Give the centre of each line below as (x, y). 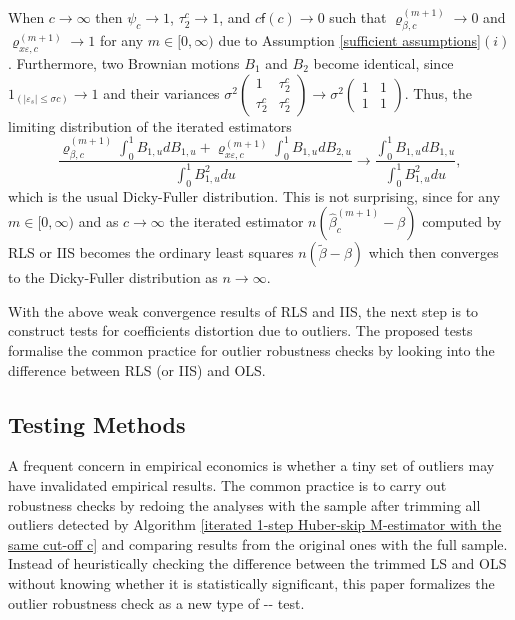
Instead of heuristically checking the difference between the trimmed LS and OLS (257, 563)
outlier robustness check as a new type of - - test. (156, 602)
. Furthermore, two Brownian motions (124, 63)
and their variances (161, 92)
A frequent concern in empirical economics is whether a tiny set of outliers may (251, 465)
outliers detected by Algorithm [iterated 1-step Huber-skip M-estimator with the (255, 524)
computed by (462, 221)
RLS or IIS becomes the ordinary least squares (151, 252)
